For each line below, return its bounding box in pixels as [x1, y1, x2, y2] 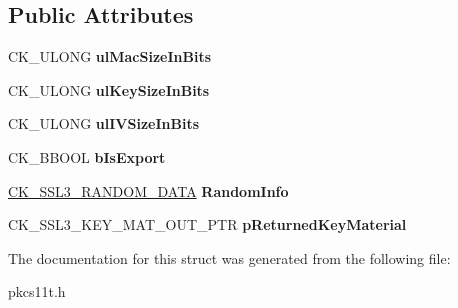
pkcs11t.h [8, 281, 66, 302]
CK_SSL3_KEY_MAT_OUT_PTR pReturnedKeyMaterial [8, 214, 407, 235]
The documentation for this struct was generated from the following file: [8, 247, 451, 268]
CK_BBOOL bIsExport [8, 146, 166, 167]
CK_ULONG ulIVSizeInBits [8, 113, 200, 134]
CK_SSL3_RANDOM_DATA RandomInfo [8, 180, 289, 201]
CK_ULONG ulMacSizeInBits [8, 46, 212, 67]
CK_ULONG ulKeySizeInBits [8, 79, 210, 100]
